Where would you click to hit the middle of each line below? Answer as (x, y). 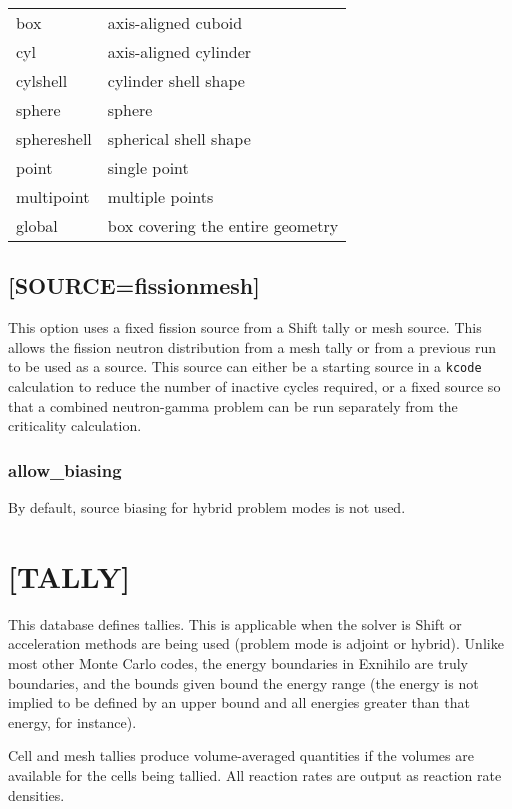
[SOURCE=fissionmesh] (134, 285)
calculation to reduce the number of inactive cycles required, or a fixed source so (254, 386)
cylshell (42, 80)
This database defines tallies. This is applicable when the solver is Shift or (235, 623)
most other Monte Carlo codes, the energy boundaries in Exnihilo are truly (238, 662)
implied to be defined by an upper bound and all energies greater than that (239, 702)
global (37, 225)
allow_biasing (65, 469)
